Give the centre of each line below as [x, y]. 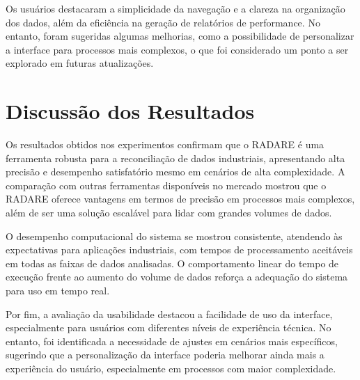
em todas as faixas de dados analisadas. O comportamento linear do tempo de [172, 263]
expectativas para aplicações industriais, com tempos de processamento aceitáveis [179, 250]
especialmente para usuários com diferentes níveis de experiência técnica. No [169, 327]
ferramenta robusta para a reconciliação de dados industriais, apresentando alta [175, 158]
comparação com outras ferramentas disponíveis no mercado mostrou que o [166, 185]
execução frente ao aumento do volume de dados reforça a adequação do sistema [177, 277]
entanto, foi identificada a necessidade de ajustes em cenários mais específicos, [172, 341]
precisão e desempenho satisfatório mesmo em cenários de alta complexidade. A [175, 172]
